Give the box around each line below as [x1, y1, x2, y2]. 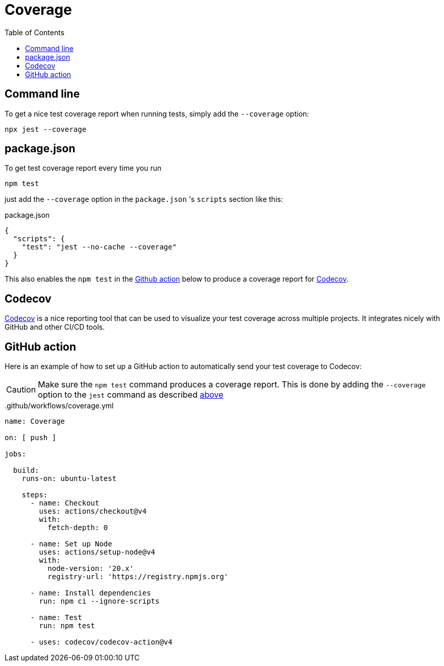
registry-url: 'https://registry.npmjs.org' [47, 572, 229, 581]
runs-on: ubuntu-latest [21, 474, 117, 483]
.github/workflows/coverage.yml [5, 401, 114, 410]
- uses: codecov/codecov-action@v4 [30, 638, 172, 647]
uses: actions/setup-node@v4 [39, 548, 156, 557]
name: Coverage [5, 417, 65, 426]
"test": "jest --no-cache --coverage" [21, 243, 177, 251]
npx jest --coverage [5, 125, 87, 133]
